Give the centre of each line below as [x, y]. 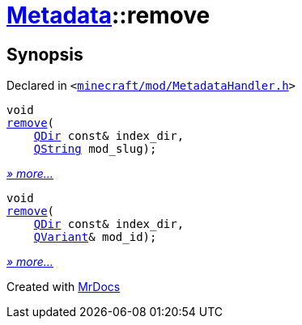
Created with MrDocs [64, 287]
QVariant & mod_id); [95, 237]
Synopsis [45, 54]
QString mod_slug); [95, 149]
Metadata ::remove [108, 15]
